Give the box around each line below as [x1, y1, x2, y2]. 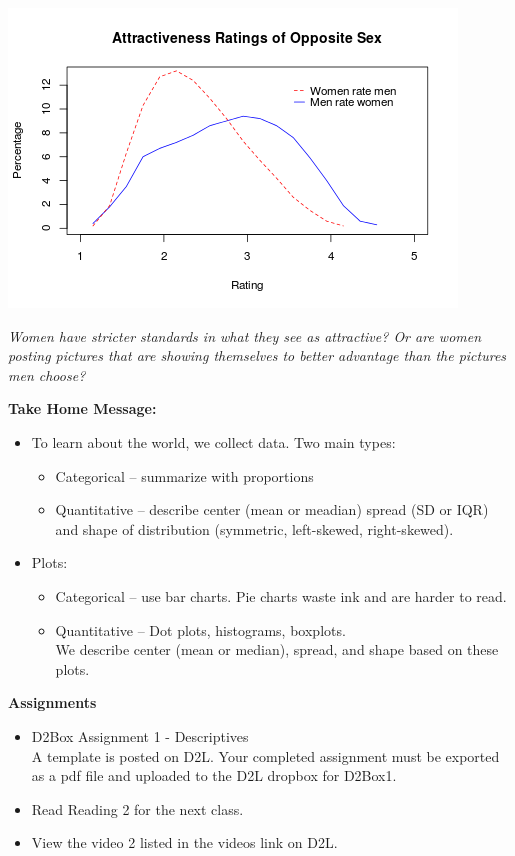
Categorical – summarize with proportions [55, 465, 314, 486]
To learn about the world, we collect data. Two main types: [31, 431, 396, 452]
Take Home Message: [8, 398, 157, 419]
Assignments [8, 692, 97, 713]
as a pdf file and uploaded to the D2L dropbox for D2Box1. [31, 765, 397, 786]
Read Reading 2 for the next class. [31, 798, 244, 819]
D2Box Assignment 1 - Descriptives [31, 725, 249, 746]
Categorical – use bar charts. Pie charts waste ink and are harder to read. [55, 585, 507, 606]
